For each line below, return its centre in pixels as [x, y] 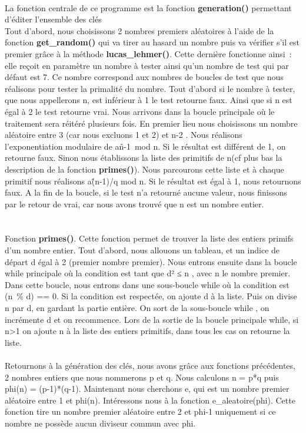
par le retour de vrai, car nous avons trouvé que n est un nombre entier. [134, 204]
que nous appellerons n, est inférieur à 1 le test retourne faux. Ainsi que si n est [149, 100]
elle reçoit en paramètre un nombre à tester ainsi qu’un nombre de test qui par [147, 65]
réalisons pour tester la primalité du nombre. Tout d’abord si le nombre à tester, [150, 88]
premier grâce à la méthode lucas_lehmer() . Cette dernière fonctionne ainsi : [148, 53]
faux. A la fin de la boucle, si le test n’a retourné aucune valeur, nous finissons [146, 192]
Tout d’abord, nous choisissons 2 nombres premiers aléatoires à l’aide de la [139, 30]
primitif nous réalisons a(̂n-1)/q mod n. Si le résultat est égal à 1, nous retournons [153, 181]
